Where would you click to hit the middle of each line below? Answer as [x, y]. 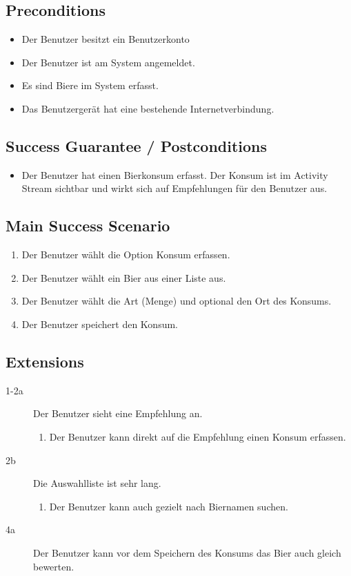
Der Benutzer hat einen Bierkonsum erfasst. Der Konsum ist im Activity [175, 174]
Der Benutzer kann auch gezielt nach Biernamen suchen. [169, 506]
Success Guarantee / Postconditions [137, 145]
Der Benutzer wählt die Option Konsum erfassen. [126, 255]
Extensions [45, 361]
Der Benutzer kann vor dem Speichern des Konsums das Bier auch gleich [187, 552]
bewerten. [54, 566]
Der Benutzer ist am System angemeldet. [108, 62]
